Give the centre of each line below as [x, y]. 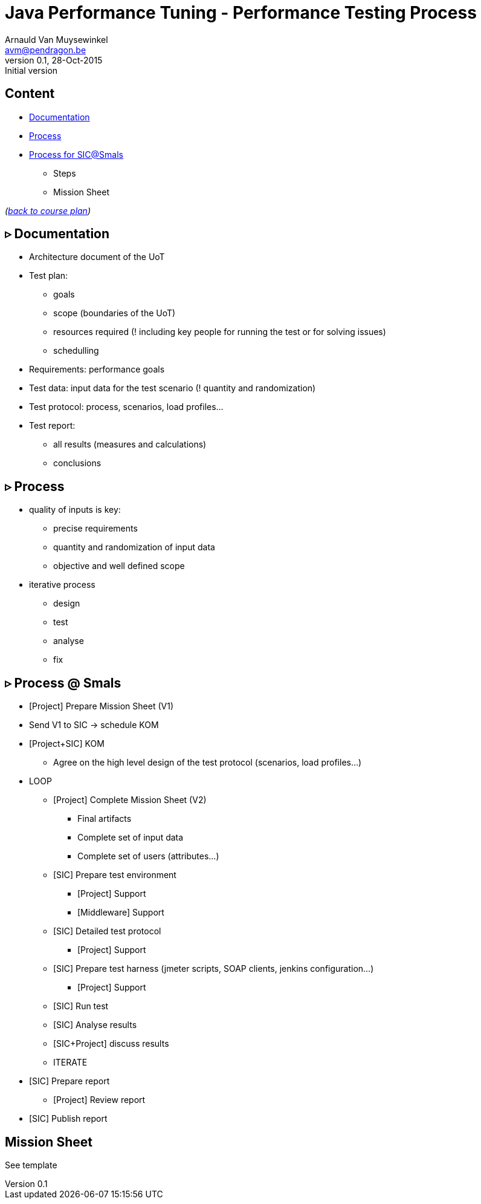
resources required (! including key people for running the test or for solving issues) [220, 332]
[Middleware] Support [121, 913]
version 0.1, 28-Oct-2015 [54, 60]
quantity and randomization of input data [134, 547]
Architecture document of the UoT [97, 257]
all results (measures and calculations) [130, 444]
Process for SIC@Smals [76, 154]
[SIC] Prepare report [69, 1081]
